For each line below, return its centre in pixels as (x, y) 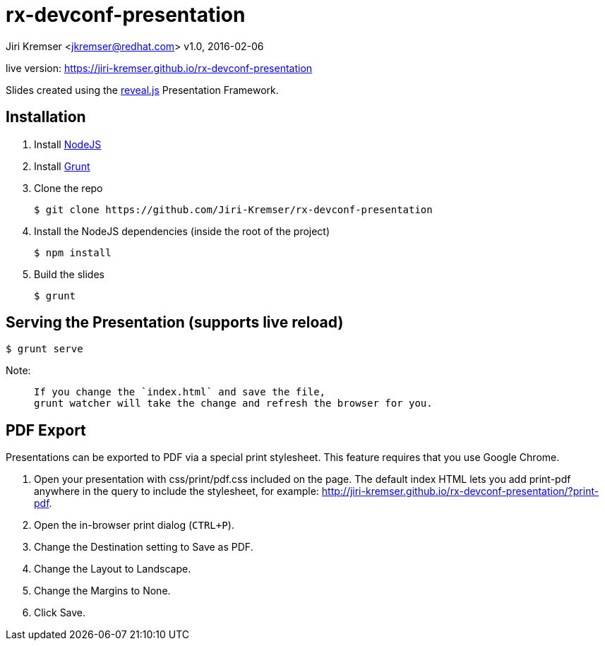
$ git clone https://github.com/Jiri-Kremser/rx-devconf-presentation (233, 209)
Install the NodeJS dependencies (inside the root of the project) (182, 231)
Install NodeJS (68, 144)
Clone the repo (68, 188)
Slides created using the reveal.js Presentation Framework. (142, 90)
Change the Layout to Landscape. (113, 569)
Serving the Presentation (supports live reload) (175, 323)
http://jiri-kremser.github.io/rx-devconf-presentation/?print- (460, 491)
